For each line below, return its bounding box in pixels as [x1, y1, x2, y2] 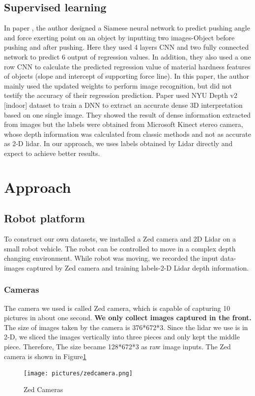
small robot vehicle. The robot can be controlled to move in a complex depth [4, 243, 236, 253]
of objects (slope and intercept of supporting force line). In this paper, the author [4, 71, 250, 81]
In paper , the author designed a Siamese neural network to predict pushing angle [4, 23, 250, 33]
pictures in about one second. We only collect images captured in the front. [4, 312, 252, 323]
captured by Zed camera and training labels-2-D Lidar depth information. [26, 262, 249, 273]
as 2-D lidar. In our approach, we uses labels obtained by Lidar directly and [4, 138, 233, 149]
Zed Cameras [24, 384, 63, 394]
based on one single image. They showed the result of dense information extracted [4, 109, 251, 120]
